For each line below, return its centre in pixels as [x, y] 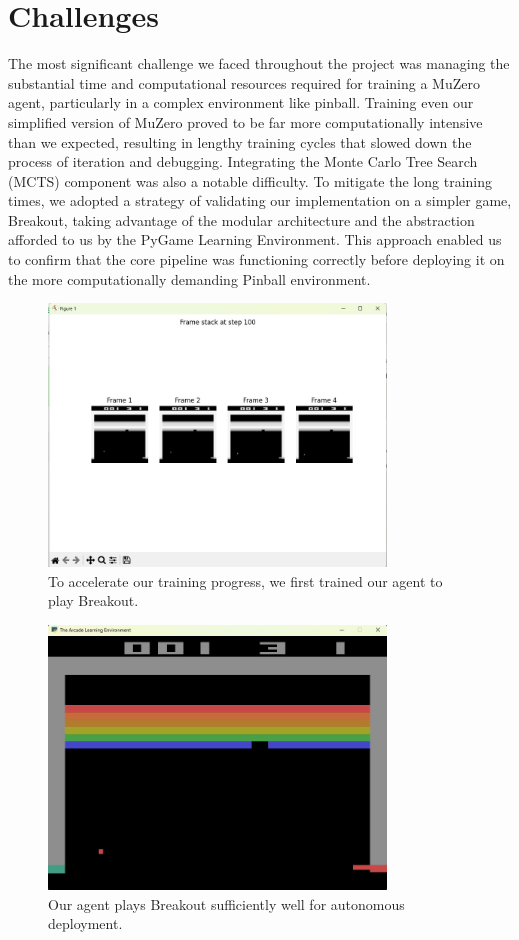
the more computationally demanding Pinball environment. [189, 278]
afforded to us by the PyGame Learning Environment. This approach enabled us [255, 239]
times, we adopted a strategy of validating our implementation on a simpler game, [260, 200]
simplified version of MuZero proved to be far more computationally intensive [245, 121]
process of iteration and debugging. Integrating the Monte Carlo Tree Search [243, 161]
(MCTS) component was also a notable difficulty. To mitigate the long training [250, 180]
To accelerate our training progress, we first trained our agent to [245, 580]
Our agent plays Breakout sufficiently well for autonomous [226, 903]
